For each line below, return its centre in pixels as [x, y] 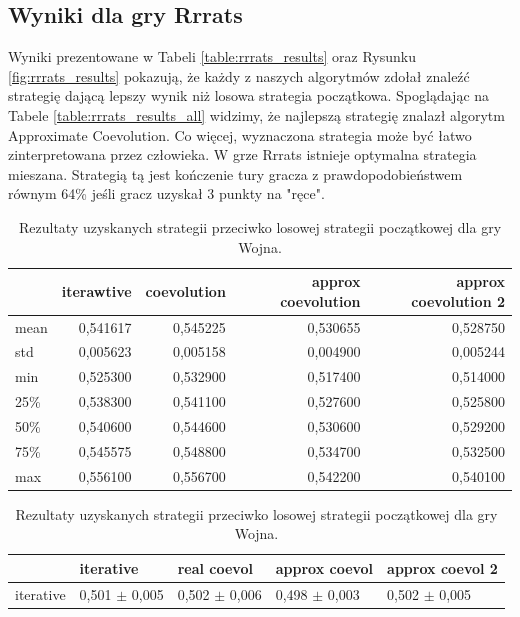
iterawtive [96, 290]
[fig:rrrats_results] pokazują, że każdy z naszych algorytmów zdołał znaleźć [239, 75]
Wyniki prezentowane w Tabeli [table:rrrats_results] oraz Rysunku [212, 56]
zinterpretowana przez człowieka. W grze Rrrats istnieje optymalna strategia [242, 154]
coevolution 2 [458, 300]
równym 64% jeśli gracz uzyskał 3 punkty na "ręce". [166, 193]
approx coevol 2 [442, 567]
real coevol [215, 567]
